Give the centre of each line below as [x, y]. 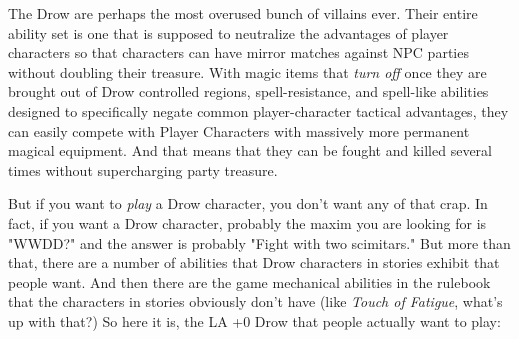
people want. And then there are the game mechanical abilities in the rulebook [249, 281]
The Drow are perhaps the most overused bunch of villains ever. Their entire [243, 13]
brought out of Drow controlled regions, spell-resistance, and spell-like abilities [248, 91]
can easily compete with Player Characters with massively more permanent [239, 130]
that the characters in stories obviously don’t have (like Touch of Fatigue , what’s [255, 301]
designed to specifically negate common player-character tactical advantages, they [258, 110]
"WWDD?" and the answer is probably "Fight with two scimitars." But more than [259, 242]
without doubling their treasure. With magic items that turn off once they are [247, 71]
